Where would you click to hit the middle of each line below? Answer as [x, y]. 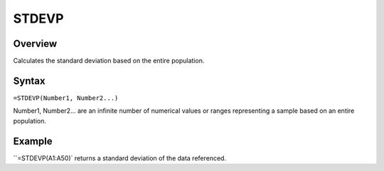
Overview [35, 44]
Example [33, 141]
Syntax [29, 81]
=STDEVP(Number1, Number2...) [66, 98]
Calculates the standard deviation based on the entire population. [109, 61]
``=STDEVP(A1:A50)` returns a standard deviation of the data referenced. [120, 158]
